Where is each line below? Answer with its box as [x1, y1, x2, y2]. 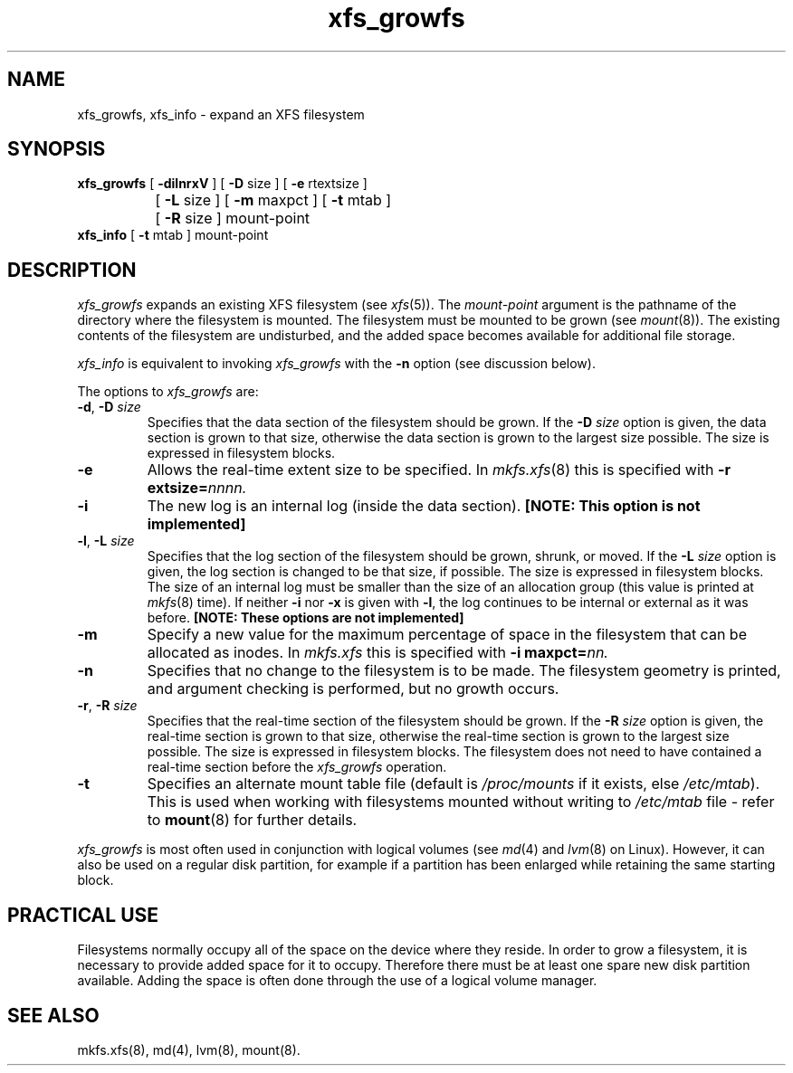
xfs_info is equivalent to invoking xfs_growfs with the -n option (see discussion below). [77, 356, 596, 372]
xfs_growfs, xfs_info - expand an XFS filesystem [77, 106, 365, 122]
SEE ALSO [7, 1003, 100, 1027]
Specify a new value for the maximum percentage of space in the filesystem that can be [147, 625, 747, 644]
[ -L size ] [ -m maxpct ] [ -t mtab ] [155, 191, 392, 210]
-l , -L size [77, 533, 135, 549]
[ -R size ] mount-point [155, 209, 311, 228]
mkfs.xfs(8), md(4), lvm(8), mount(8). [77, 1041, 301, 1058]
